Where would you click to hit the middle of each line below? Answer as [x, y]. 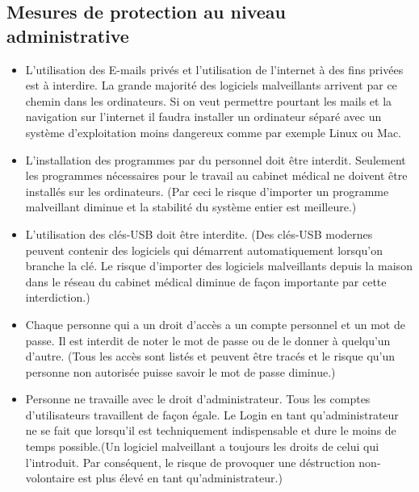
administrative [68, 35]
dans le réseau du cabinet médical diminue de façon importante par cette [206, 281]
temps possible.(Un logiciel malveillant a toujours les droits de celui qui [202, 446]
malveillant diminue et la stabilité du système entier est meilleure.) [191, 207]
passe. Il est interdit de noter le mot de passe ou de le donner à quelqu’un [208, 340]
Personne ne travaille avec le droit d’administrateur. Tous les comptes [198, 399]
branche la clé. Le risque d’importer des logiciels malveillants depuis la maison [219, 266]
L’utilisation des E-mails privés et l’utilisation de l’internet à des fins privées [214, 69]
